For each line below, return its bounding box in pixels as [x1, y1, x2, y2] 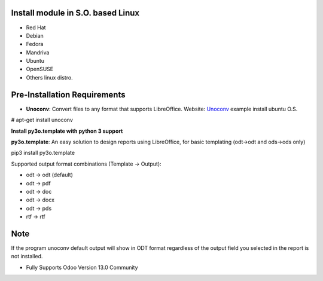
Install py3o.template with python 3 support [11, 127, 123, 135]
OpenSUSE [26, 66, 54, 73]
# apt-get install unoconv [11, 117, 73, 124]
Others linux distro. [26, 74, 73, 81]
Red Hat [26, 24, 46, 31]
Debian [26, 32, 44, 39]
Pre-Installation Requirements [11, 90, 126, 100]
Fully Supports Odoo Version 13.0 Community [26, 264, 138, 271]
